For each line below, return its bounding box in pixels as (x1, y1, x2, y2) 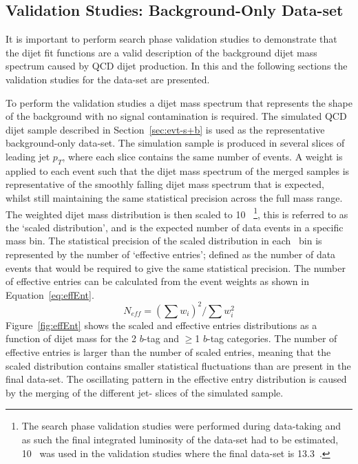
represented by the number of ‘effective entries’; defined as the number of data (6, 246, 336, 261)
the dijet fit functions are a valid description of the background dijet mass (6, 45, 317, 59)
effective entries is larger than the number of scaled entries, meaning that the (6, 345, 331, 359)
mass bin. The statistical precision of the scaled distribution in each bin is (6, 233, 322, 248)
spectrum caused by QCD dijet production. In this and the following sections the (6, 59, 348, 73)
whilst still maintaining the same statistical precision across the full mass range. (6, 190, 343, 204)
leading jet (6, 149, 50, 163)
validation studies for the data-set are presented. (6, 72, 210, 86)
